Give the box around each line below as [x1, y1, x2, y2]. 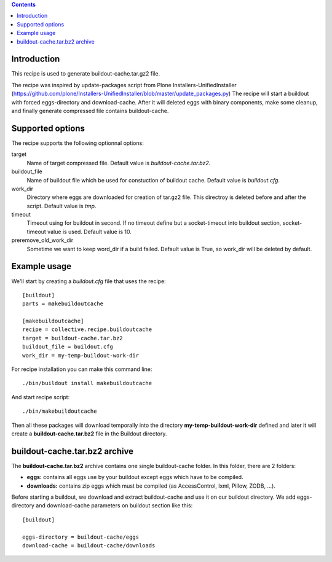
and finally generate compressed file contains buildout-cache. [11, 107, 169, 115]
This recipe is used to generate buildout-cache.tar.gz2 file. [11, 70, 160, 77]
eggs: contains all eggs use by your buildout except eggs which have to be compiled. [26, 474, 243, 481]
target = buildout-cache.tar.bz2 [22, 335, 123, 341]
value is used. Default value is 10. [47, 228, 132, 235]
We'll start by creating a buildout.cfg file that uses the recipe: [11, 277, 166, 285]
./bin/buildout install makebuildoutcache [22, 380, 152, 387]
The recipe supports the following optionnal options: [11, 139, 144, 147]
